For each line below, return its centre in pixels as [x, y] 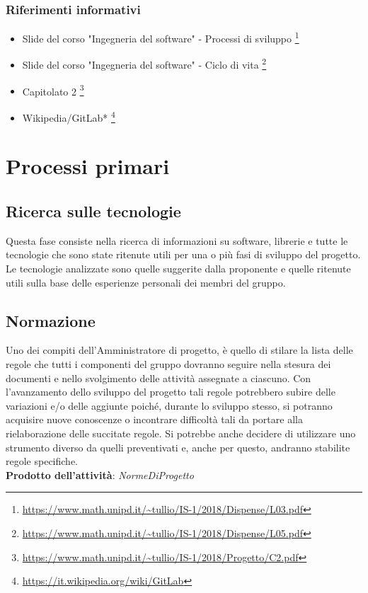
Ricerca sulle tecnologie [93, 211]
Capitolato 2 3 [53, 90]
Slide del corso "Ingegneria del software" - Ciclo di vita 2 [144, 64]
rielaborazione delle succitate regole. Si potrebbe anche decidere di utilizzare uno [181, 433]
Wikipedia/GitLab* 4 [69, 116]
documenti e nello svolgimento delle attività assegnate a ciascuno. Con [159, 378]
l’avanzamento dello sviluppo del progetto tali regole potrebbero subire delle [171, 392]
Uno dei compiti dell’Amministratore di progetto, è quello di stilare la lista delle [179, 350]
